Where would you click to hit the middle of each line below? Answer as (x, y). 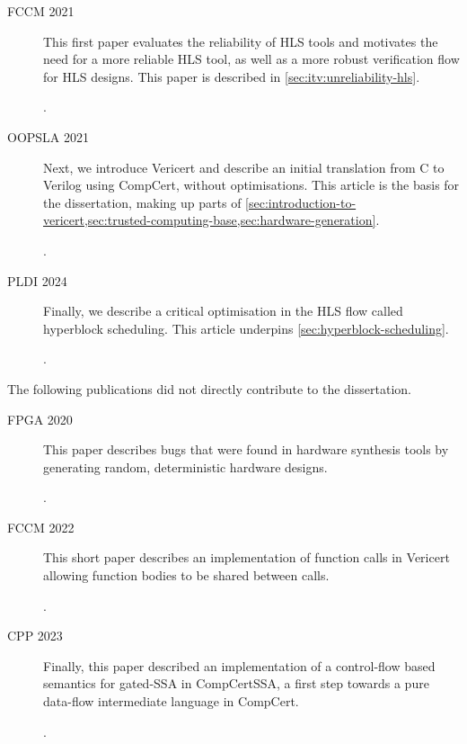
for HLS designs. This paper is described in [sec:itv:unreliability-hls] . (232, 76)
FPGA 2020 (40, 419)
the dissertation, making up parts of (142, 202)
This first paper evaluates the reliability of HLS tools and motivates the (241, 41)
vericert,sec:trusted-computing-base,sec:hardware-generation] (210, 220)
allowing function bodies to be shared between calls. (186, 575)
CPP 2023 (35, 636)
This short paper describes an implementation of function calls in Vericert (247, 557)
